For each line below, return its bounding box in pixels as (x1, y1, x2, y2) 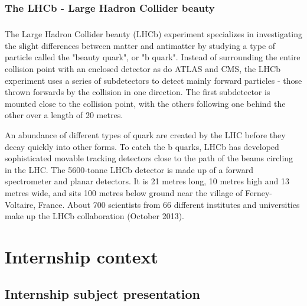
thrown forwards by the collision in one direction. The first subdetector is (5, 86, 270, 98)
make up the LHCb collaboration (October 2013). (5, 210, 185, 222)
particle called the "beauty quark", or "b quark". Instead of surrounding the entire (5, 51, 301, 63)
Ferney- (245, 186, 272, 198)
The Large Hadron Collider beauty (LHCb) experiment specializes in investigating (5, 28, 302, 40)
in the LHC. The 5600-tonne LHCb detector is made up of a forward (5, 163, 253, 175)
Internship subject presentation (5, 285, 200, 303)
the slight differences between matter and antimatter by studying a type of (5, 39, 276, 51)
